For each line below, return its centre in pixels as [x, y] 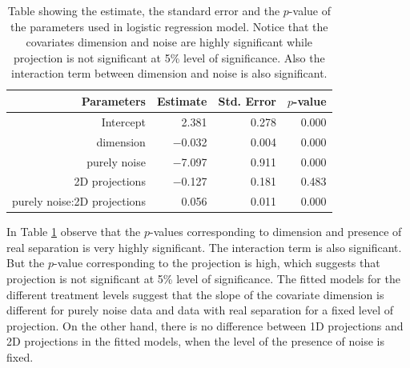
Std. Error [247, 100]
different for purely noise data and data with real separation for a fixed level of [200, 310]
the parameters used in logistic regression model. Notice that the [169, 26]
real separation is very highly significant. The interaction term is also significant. [204, 247]
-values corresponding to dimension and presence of [276, 232]
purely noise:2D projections [79, 201]
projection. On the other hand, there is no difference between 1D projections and [205, 325]
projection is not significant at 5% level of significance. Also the [169, 57]
